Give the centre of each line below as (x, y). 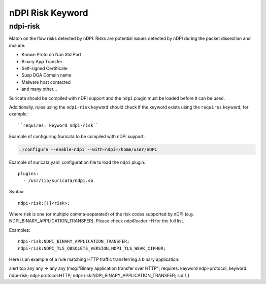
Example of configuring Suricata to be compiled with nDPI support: (77, 137)
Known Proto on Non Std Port (51, 55)
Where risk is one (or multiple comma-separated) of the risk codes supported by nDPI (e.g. (101, 214)
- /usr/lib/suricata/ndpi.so (58, 180)
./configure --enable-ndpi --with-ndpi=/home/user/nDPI (88, 150)
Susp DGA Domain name (46, 75)
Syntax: (17, 192)
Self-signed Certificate (45, 68)
